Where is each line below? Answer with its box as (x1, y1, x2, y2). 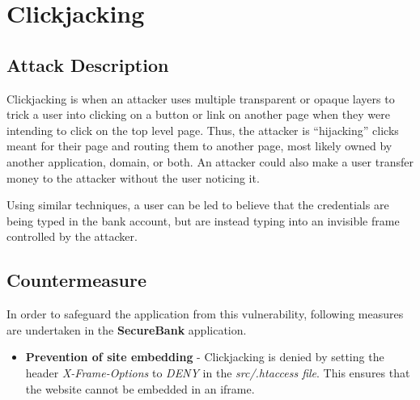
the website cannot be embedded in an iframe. (25, 380, 255, 397)
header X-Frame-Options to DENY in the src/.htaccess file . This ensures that (25, 364, 410, 381)
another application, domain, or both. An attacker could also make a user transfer (6, 153, 414, 170)
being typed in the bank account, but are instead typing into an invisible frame (6, 212, 400, 229)
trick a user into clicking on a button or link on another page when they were (6, 106, 390, 123)
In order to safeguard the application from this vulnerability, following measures (6, 305, 404, 322)
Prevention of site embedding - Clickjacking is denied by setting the (25, 348, 384, 365)
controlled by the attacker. (6, 228, 138, 245)
